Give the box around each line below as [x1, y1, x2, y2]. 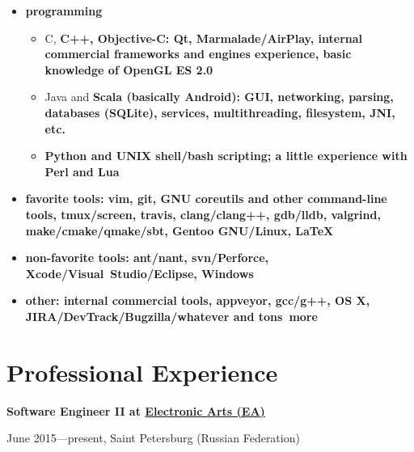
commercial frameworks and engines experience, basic [44, 45, 352, 62]
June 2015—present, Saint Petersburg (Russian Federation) [6, 429, 300, 446]
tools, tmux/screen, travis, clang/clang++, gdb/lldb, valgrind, [25, 205, 381, 222]
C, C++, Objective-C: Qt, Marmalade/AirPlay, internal [44, 29, 363, 46]
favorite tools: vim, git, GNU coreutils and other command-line [25, 190, 387, 207]
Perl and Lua [44, 163, 120, 180]
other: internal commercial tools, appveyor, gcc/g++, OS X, [25, 292, 370, 309]
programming [25, 2, 103, 19]
